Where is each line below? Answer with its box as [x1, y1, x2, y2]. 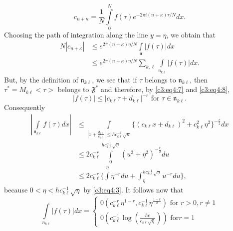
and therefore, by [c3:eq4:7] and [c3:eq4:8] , [100, 84, 230, 94]
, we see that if [92, 74, 137, 84]
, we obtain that [166, 29, 216, 40]
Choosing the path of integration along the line [4, 29, 148, 40]
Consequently [4, 102, 45, 112]
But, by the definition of [4, 74, 78, 84]
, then [190, 74, 208, 84]
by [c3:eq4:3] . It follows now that [83, 184, 184, 194]
